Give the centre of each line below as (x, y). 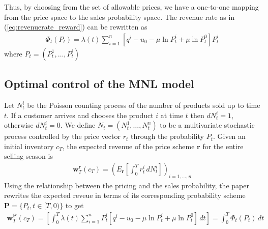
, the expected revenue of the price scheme (128, 146)
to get (75, 205)
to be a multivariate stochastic (207, 125)
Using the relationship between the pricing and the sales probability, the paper (127, 185)
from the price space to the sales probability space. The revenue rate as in (120, 17)
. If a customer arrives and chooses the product (80, 115)
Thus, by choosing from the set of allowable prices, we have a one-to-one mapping (131, 7)
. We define (78, 125)
